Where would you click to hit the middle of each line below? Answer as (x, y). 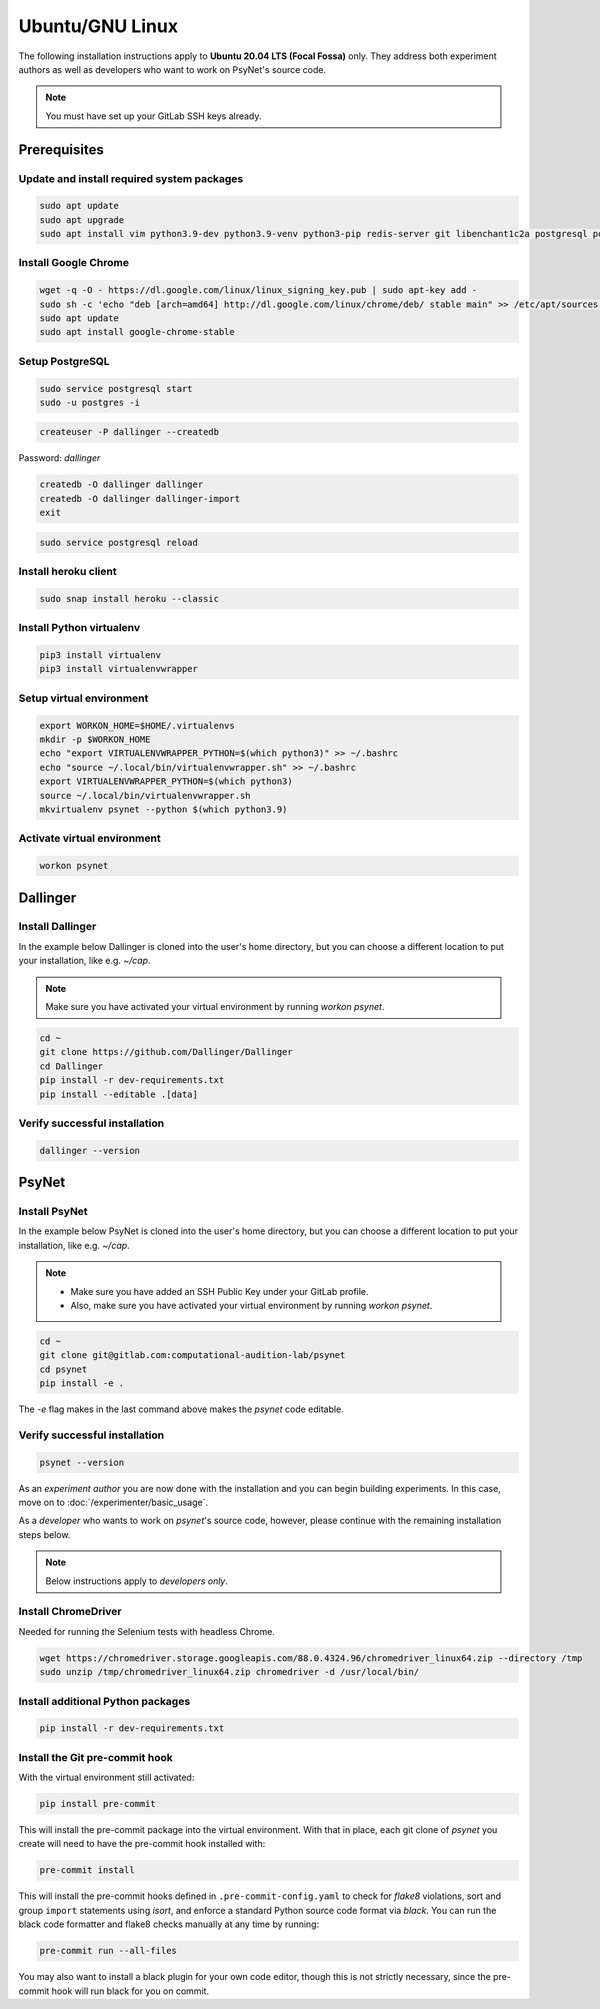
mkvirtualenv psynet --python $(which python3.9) (163, 809)
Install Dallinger (57, 927)
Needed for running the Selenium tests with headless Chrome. (146, 1631)
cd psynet (63, 1369)
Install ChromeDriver (70, 1612)
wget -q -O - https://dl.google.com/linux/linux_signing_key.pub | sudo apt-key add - (258, 290)
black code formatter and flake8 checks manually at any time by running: (169, 1924)
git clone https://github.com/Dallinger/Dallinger (166, 1052)
